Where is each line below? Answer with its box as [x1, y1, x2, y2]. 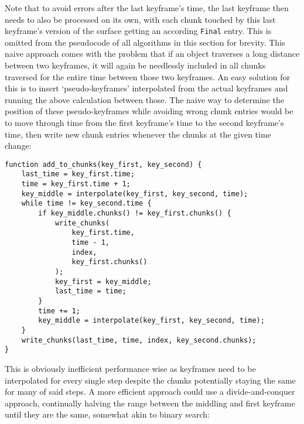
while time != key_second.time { [21, 199, 152, 208]
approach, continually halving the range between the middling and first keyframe [5, 396, 295, 409]
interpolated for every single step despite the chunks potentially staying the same [5, 374, 296, 386]
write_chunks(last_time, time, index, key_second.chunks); [21, 336, 257, 344]
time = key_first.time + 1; [21, 180, 131, 189]
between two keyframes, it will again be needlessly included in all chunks [5, 59, 266, 71]
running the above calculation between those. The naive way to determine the [5, 93, 284, 105]
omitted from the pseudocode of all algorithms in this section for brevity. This [5, 36, 285, 48]
